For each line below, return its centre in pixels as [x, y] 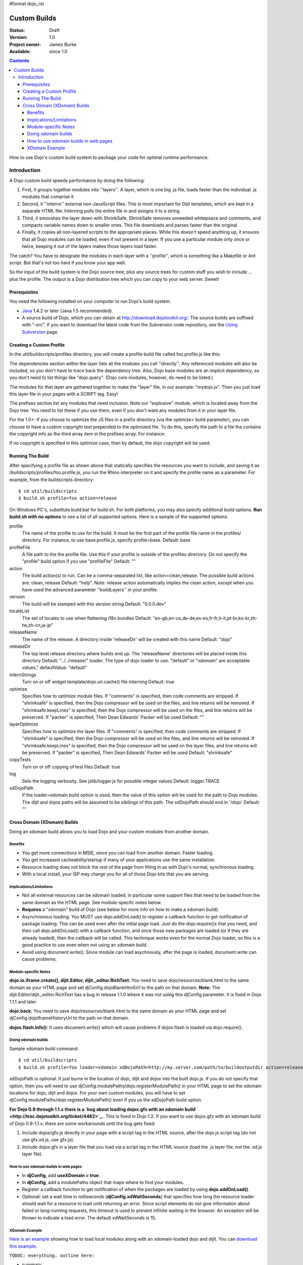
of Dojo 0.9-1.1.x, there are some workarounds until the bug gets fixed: [83, 1123]
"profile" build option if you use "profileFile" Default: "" [79, 561]
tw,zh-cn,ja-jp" [37, 625]
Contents [19, 61]
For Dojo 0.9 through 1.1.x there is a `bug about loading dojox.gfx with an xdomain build [103, 1109]
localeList [19, 611]
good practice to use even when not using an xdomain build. [85, 945]
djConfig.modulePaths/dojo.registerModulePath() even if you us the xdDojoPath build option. [106, 1100]
